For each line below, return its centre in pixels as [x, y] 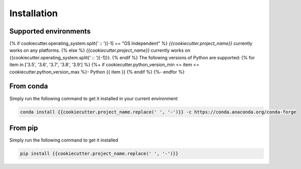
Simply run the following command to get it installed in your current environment [94, 98]
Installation [34, 13]
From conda [29, 86]
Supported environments [50, 31]
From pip [24, 128]
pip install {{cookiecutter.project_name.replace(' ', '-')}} [99, 154]
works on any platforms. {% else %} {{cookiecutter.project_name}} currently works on [100, 50]
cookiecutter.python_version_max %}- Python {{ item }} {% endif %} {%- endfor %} [97, 72]
